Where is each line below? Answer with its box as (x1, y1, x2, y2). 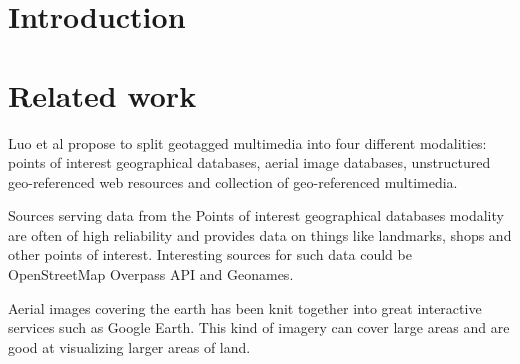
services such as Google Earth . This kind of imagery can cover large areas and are (8, 317, 510, 338)
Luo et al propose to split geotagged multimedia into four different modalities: (8, 132, 487, 153)
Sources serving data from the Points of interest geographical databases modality (8, 205, 504, 226)
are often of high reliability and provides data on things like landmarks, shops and (8, 224, 512, 245)
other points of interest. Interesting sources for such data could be (8, 244, 412, 265)
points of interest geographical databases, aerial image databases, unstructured (8, 152, 491, 173)
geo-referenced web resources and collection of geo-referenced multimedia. (8, 171, 458, 192)
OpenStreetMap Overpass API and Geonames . (8, 264, 294, 285)
